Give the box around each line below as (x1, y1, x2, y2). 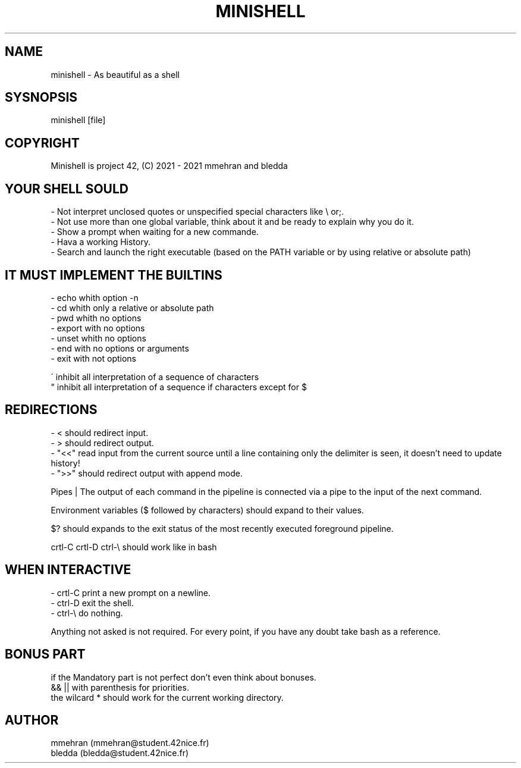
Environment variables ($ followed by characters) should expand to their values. (51, 504, 364, 515)
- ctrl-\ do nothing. (51, 607, 123, 618)
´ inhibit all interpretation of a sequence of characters (51, 371, 259, 382)
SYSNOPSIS (5, 90, 78, 105)
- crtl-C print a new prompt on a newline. (51, 587, 211, 598)
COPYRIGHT (5, 135, 80, 151)
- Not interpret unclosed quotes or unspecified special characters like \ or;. (51, 206, 344, 217)
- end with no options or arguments (51, 343, 189, 353)
